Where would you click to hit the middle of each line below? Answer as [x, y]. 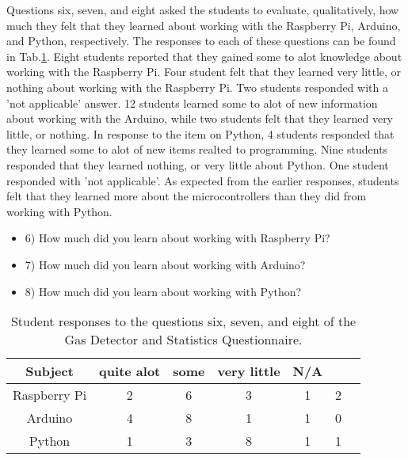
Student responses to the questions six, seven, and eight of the [183, 321]
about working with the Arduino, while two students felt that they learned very [200, 118]
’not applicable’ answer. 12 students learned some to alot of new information [192, 103]
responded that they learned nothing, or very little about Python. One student [198, 164]
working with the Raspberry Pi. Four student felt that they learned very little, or [204, 72]
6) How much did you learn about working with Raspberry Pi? [177, 238]
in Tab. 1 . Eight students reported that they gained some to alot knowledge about [204, 56]
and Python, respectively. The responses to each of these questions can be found [201, 41]
